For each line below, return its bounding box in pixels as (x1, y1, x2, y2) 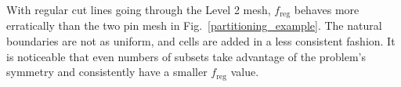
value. (230, 63, 259, 80)
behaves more (294, 2, 359, 17)
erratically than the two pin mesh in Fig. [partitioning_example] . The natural (6, 17, 382, 34)
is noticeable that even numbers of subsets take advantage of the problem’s (6, 48, 367, 64)
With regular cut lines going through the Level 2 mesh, (6, 2, 271, 17)
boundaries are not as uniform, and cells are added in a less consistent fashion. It (6, 33, 396, 49)
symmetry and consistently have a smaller (6, 63, 208, 80)
